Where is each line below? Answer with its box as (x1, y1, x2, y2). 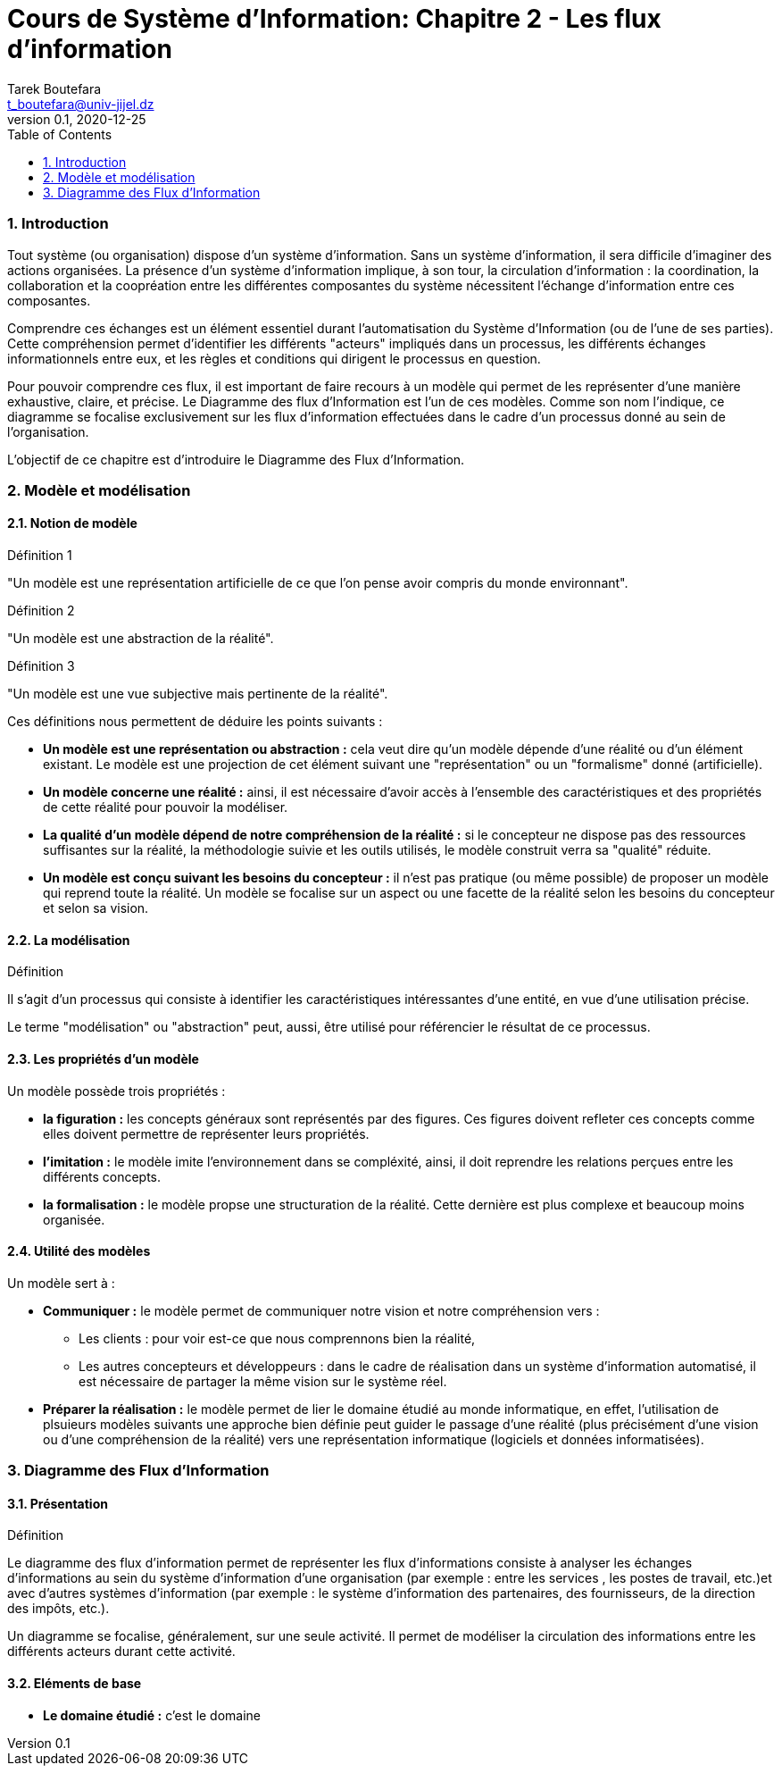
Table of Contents (7, 126, 112, 142)
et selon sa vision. (43, 900, 149, 916)
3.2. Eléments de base (7, 1675, 142, 1691)
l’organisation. (7, 423, 89, 439)
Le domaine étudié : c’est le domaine (43, 1707, 262, 1723)
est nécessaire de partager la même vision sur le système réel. (79, 1373, 447, 1389)
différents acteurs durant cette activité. (7, 1643, 236, 1660)
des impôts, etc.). (7, 1601, 110, 1617)
